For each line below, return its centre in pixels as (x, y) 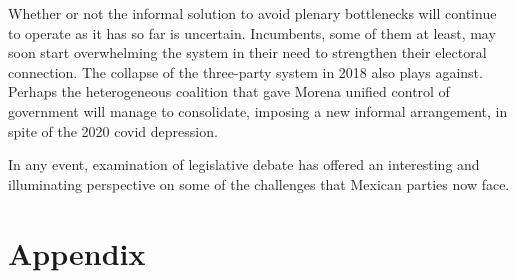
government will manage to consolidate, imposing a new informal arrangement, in (258, 110)
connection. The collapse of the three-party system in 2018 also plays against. (245, 71)
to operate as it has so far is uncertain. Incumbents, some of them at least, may (252, 32)
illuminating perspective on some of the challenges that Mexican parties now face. (259, 183)
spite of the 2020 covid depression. (113, 130)
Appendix (77, 252)
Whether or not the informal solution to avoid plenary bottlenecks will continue (252, 13)
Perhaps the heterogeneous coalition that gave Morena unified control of (229, 91)
